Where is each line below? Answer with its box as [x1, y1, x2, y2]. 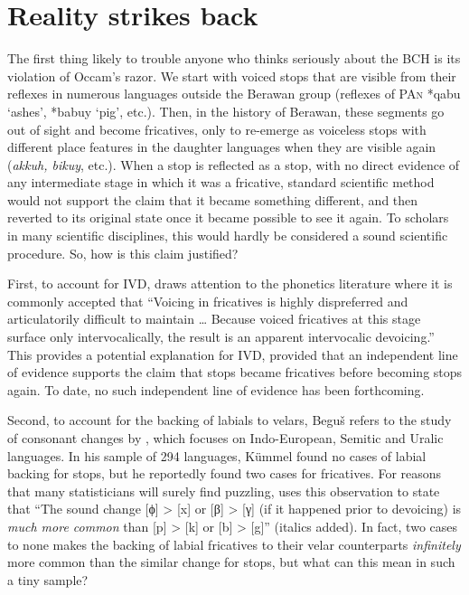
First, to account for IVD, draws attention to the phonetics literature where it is [7, 274, 453, 293]
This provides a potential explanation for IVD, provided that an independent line [7, 345, 458, 364]
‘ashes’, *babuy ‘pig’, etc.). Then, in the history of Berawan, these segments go [7, 101, 445, 120]
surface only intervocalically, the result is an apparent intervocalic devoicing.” [7, 327, 435, 346]
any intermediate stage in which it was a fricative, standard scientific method [7, 173, 435, 192]
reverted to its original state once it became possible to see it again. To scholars [7, 208, 449, 227]
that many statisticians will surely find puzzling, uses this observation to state [7, 481, 440, 500]
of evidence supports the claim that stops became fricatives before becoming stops [7, 363, 463, 382]
